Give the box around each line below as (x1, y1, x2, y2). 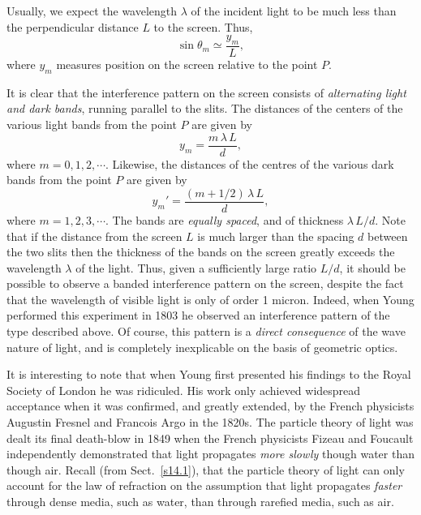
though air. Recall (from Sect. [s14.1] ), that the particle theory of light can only (6, 461, 405, 478)
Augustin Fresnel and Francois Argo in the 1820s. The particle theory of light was (6, 414, 414, 431)
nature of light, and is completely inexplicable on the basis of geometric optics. (6, 338, 398, 355)
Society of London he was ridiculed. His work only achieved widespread (6, 381, 361, 398)
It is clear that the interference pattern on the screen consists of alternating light (6, 84, 406, 101)
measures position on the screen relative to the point (56, 56, 318, 73)
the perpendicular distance (6, 18, 139, 35)
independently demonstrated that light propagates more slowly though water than (6, 445, 415, 462)
